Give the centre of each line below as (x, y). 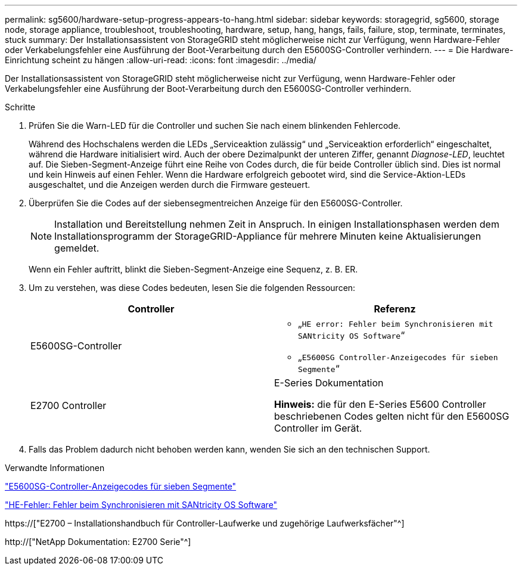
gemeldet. (77, 248)
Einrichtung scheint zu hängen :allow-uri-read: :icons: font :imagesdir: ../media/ (161, 60)
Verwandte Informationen (55, 468)
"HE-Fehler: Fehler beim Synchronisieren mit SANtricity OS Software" (141, 505)
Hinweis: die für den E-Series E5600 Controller (380, 404)
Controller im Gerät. (318, 428)
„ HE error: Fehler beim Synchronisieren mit (396, 323)
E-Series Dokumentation (329, 383)
